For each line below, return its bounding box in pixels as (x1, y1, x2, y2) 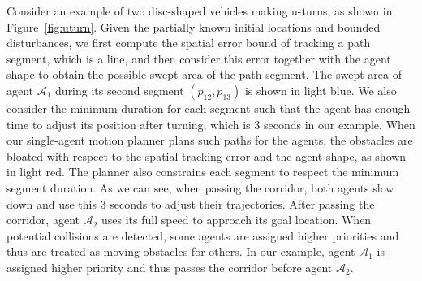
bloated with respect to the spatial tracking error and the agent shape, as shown (6, 147, 407, 164)
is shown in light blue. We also (244, 81, 397, 98)
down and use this (6, 195, 97, 212)
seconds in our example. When (263, 115, 416, 132)
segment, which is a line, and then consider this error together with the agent (6, 50, 391, 67)
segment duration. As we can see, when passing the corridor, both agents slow (6, 179, 394, 196)
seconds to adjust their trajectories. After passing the (110, 195, 375, 212)
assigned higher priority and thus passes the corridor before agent (6, 258, 333, 275)
